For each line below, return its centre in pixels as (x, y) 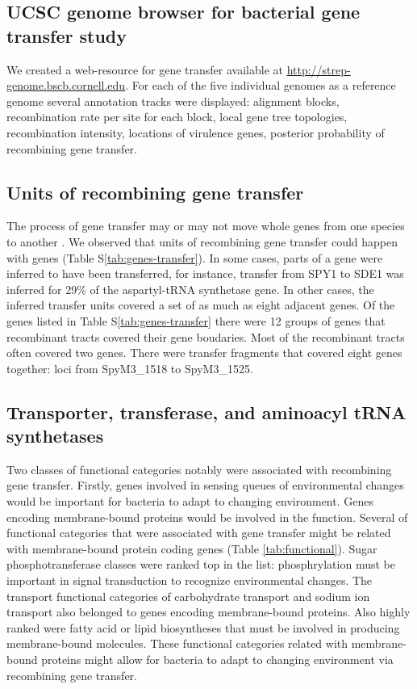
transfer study (67, 35)
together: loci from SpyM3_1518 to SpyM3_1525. (130, 368)
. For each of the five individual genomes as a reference (261, 85)
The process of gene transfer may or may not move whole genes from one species (206, 226)
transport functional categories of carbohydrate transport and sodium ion (188, 596)
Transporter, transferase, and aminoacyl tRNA (206, 412)
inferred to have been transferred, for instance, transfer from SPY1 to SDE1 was (205, 273)
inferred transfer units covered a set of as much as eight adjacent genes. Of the (201, 305)
